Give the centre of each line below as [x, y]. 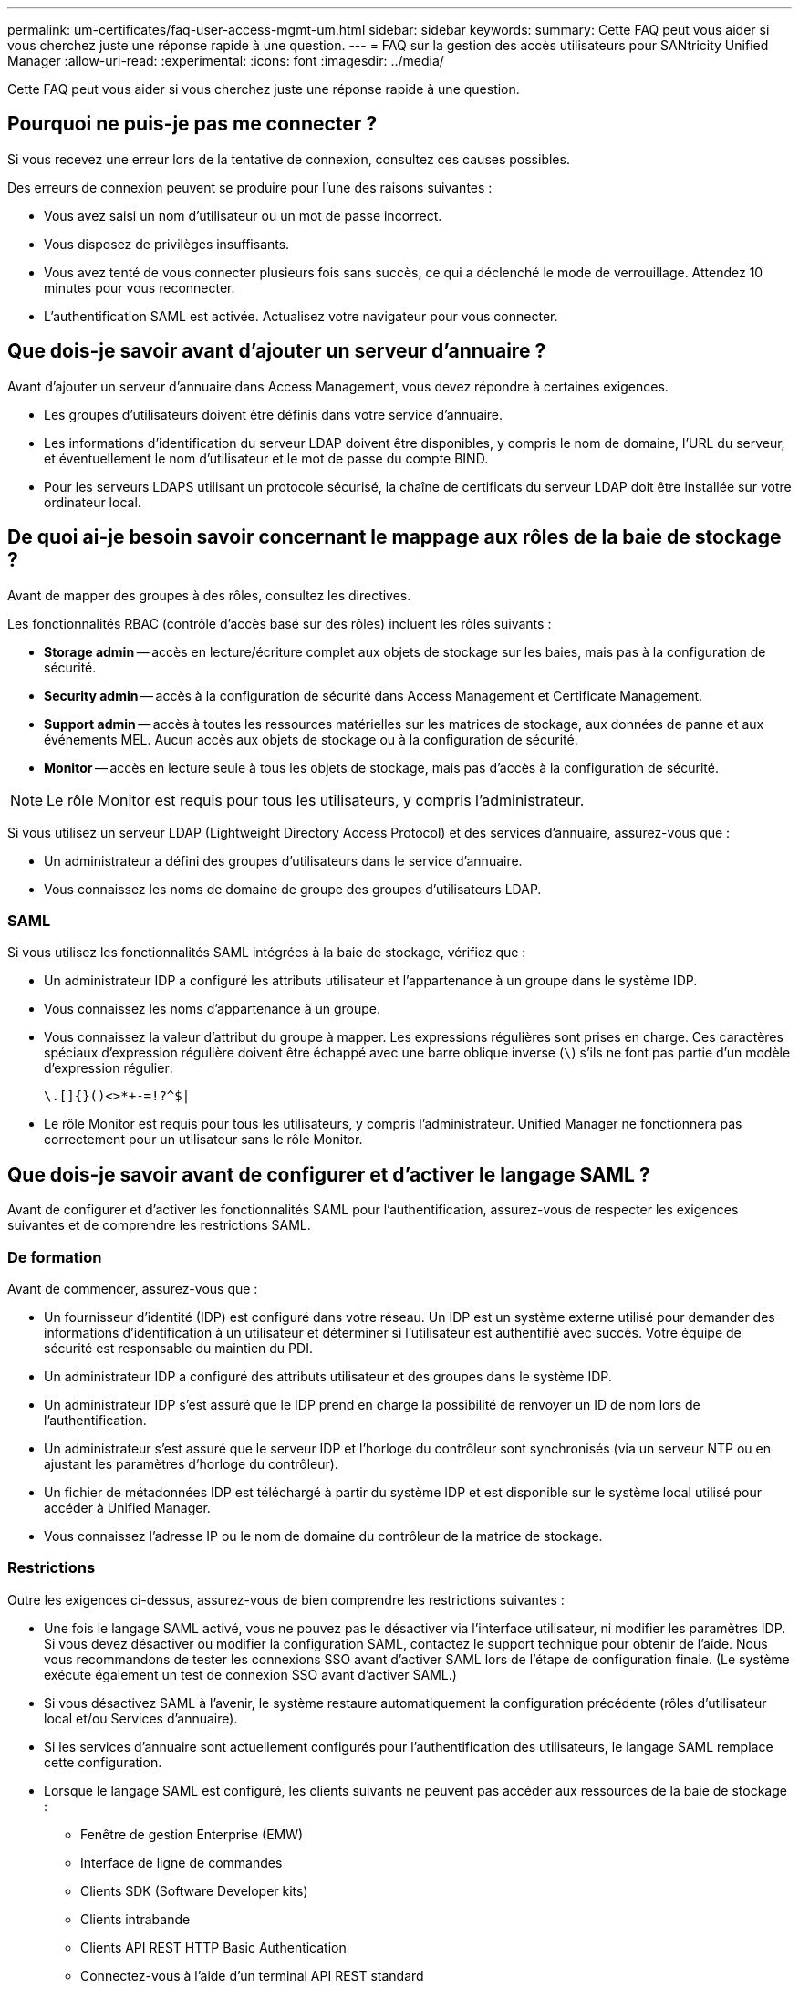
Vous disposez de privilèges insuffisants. [167, 244]
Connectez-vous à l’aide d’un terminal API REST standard [252, 1975]
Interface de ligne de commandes [182, 1862]
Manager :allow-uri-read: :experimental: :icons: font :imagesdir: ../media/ [226, 61]
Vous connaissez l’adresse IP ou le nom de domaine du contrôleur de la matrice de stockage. [323, 1536]
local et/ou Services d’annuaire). [141, 1718]
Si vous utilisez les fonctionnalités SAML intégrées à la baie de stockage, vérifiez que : [267, 953]
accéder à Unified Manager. [127, 1507]
